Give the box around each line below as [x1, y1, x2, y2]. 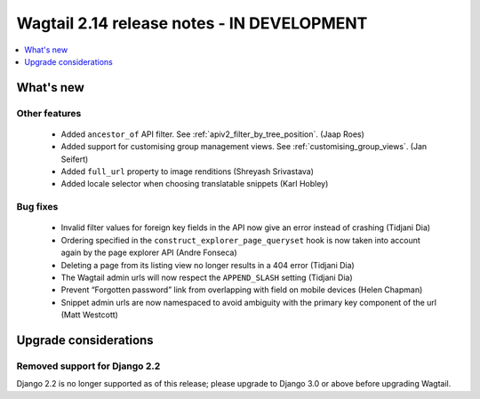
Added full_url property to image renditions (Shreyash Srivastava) [60, 166, 315, 177]
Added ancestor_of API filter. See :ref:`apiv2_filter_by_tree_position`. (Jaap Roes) [60, 129, 364, 140]
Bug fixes [16, 201, 59, 213]
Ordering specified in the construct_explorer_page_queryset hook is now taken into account [60, 235, 421, 245]
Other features [16, 107, 82, 119]
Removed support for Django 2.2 [16, 360, 161, 372]
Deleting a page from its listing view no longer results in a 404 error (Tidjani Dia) [60, 259, 355, 270]
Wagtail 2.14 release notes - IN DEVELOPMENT [16, 13, 368, 33]
